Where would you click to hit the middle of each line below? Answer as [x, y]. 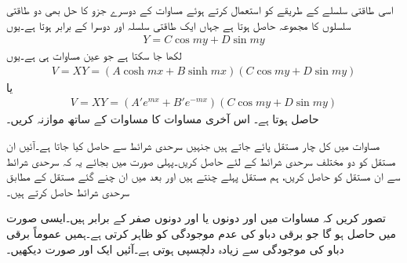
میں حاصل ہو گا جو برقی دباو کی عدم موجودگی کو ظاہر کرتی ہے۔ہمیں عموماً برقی [202, 234]
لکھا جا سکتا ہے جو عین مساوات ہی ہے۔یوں [94, 55]
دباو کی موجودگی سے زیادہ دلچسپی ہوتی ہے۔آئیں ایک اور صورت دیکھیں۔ [175, 248]
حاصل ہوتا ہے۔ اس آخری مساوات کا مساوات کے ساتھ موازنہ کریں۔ [163, 119]
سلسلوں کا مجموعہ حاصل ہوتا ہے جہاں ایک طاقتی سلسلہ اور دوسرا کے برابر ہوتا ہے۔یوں [179, 25]
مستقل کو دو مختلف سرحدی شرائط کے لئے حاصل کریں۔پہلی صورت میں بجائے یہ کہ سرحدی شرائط [201, 161]
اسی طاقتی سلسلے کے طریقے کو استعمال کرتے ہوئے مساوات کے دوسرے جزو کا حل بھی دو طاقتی [200, 9]
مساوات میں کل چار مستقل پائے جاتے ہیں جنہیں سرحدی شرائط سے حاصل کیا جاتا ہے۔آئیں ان [193, 146]
